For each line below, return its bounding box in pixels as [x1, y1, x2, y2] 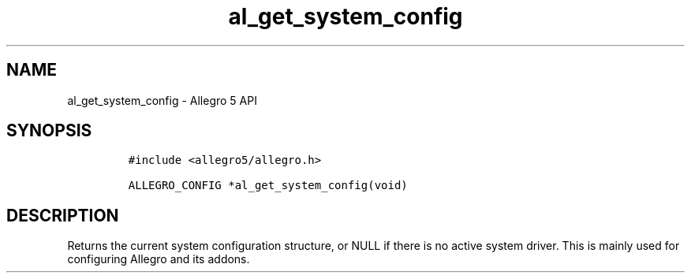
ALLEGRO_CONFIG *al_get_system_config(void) [128, 179, 408, 192]
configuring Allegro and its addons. [67, 252, 250, 266]
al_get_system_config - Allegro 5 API [67, 93, 257, 107]
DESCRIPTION [6, 205, 119, 225]
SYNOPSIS [6, 121, 92, 141]
